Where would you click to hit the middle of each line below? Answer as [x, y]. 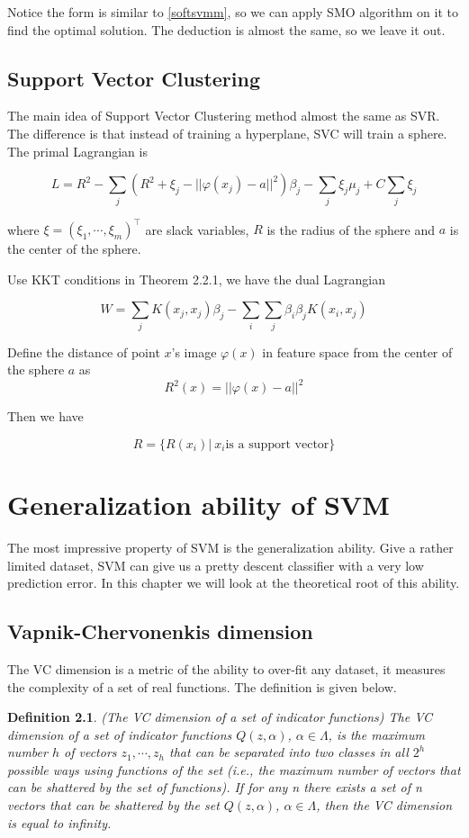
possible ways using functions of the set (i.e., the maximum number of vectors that [234, 769]
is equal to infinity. [59, 822]
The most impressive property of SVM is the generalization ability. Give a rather [230, 547]
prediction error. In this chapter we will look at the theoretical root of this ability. [234, 583]
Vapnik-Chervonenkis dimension [160, 631]
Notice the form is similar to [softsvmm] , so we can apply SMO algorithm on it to [233, 12]
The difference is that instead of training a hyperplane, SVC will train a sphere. [227, 133]
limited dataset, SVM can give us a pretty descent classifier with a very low [216, 565]
